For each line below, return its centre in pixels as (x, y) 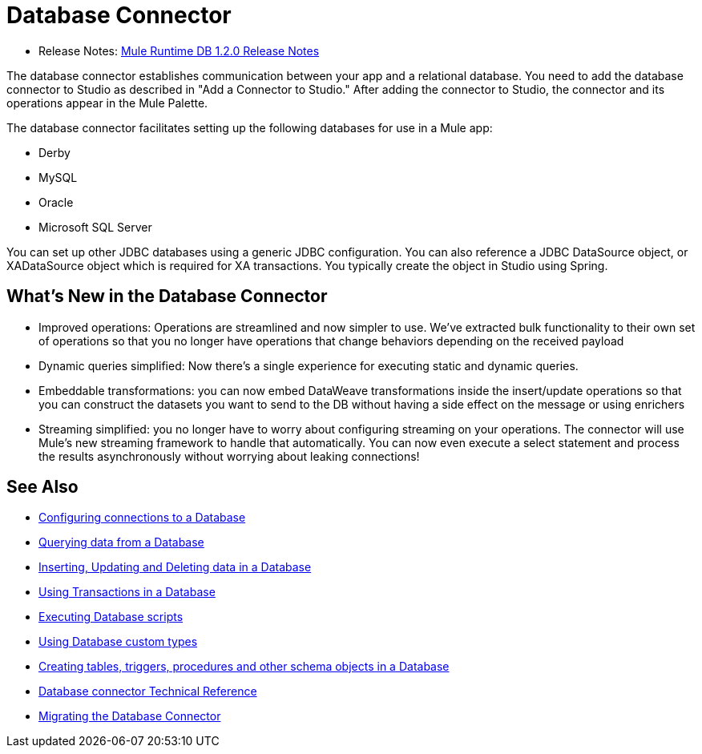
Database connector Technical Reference (148, 692)
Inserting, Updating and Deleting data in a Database (175, 567)
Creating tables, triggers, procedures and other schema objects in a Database (244, 667)
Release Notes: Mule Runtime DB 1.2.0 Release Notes (179, 50)
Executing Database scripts (111, 617)
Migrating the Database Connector (130, 716)
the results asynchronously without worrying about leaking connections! (229, 456)
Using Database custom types (118, 642)
